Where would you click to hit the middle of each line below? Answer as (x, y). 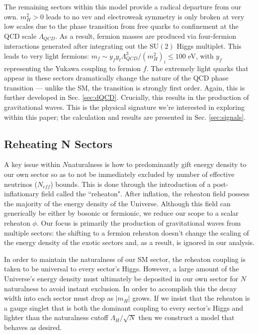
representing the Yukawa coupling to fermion (73, 68)
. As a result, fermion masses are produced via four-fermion (146, 36)
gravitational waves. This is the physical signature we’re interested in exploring (125, 107)
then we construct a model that (186, 317)
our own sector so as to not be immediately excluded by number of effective (119, 174)
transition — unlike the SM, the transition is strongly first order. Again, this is (125, 87)
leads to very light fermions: (46, 55)
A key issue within (32, 164)
